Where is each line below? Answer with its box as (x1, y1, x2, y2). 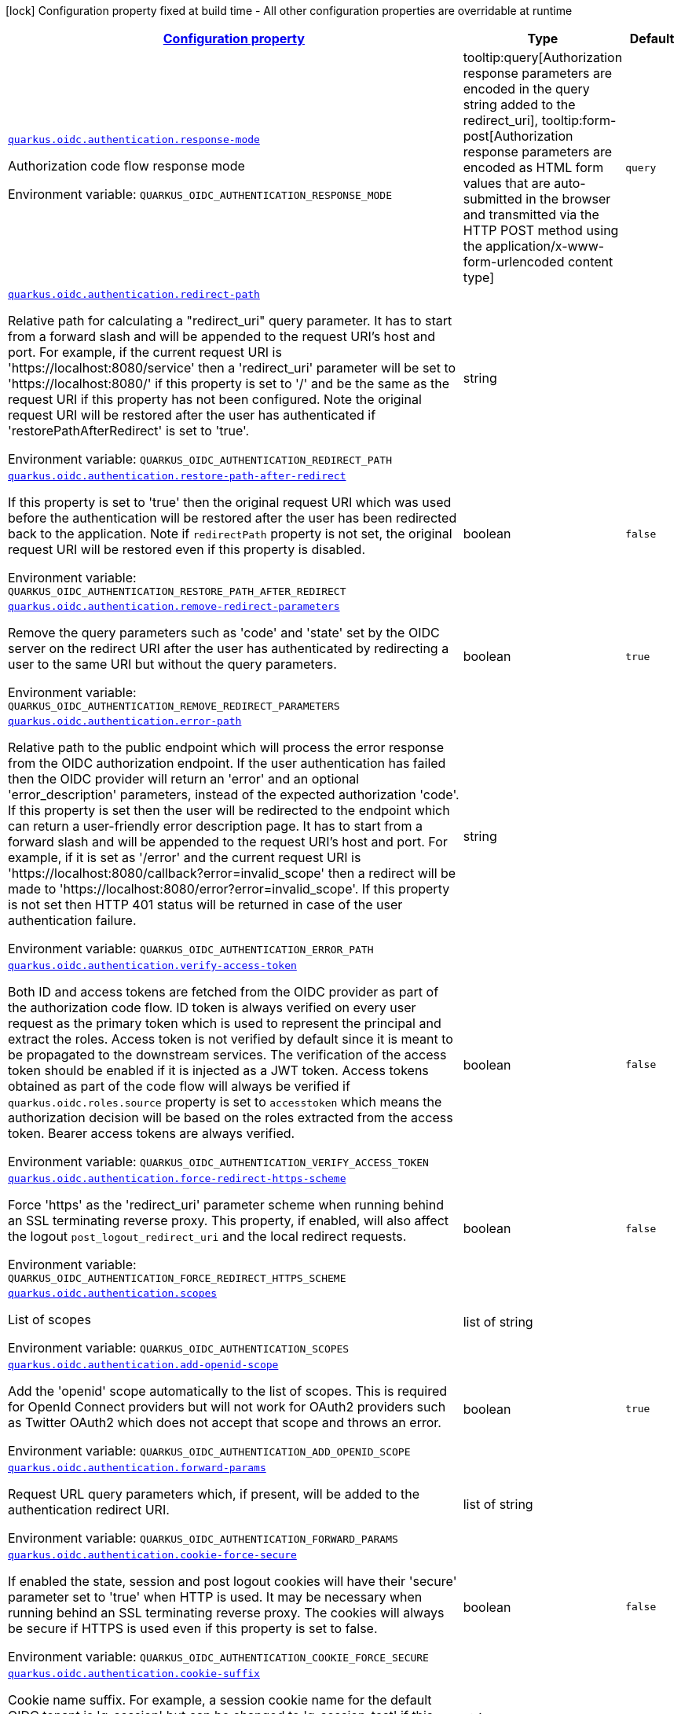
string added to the (463, 97, 576, 112)
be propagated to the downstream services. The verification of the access (8, 1047, 447, 1063)
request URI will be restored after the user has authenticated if (8, 407, 376, 423)
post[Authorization (463, 128, 573, 144)
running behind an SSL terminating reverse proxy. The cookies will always (8, 1605, 445, 1620)
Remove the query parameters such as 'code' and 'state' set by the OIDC (8, 625, 440, 640)
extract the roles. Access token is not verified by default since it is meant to (8, 1031, 453, 1047)
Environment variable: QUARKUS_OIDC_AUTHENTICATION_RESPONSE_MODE (8, 185, 392, 202)
